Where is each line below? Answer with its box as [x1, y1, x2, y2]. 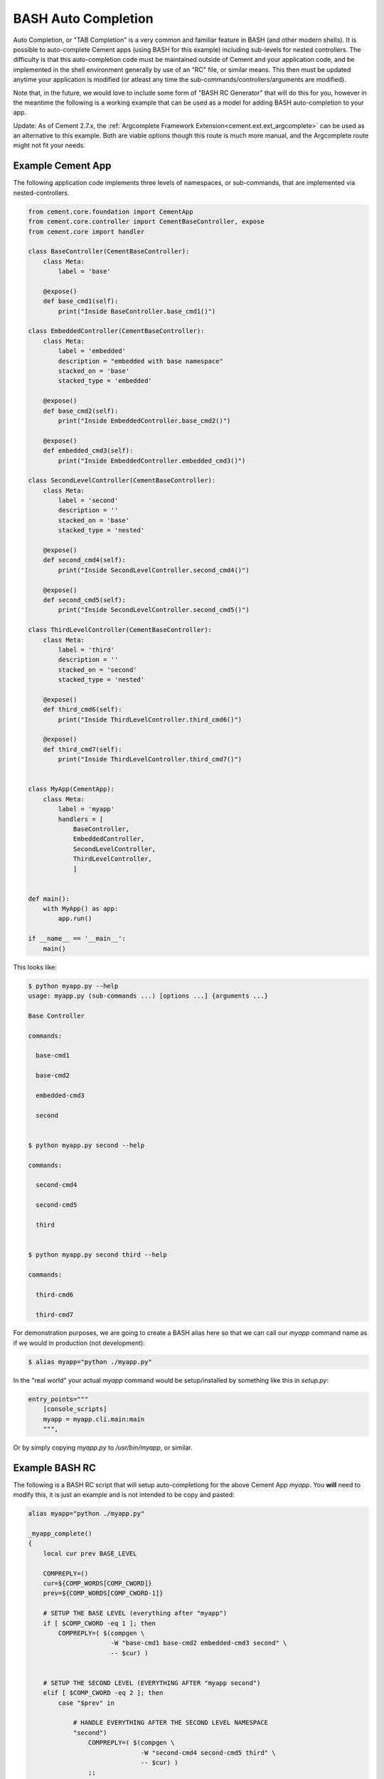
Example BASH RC [13, 1462, 96, 1474]
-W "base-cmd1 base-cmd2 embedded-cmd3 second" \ [110, 1639, 287, 1647]
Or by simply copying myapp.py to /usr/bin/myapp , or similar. [13, 1443, 193, 1452]
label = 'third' [58, 645, 115, 654]
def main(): [28, 894, 70, 903]
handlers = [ [58, 815, 104, 823]
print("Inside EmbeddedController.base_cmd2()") [58, 416, 231, 425]
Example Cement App [13, 160, 112, 172]
